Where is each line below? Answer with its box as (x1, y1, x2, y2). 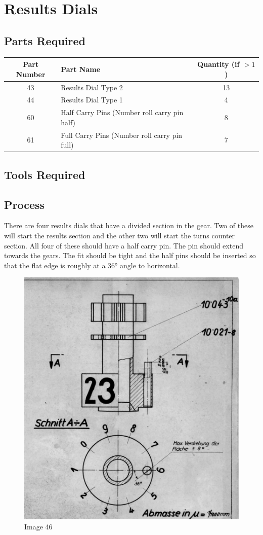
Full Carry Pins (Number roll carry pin (61, 129, 183, 140)
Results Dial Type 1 (61, 94, 123, 105)
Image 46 (24, 521, 53, 531)
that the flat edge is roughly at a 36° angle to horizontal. (4, 260, 180, 270)
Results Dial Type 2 (61, 82, 123, 92)
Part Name (61, 63, 101, 74)
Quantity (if (197, 59, 240, 69)
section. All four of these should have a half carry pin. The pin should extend (4, 240, 243, 251)
